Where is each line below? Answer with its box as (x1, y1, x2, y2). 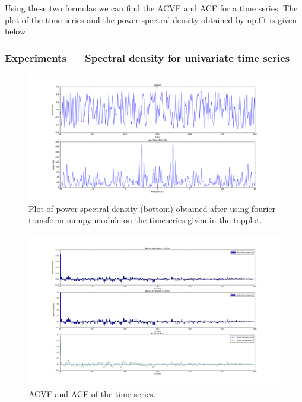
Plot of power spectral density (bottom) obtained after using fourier (28, 202, 275, 214)
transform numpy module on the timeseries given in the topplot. (28, 214, 262, 226)
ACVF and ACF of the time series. (28, 387, 156, 400)
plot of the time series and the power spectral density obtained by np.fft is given (5, 13, 297, 26)
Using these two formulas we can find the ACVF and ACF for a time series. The (5, 2, 298, 14)
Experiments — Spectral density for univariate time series (5, 50, 290, 65)
